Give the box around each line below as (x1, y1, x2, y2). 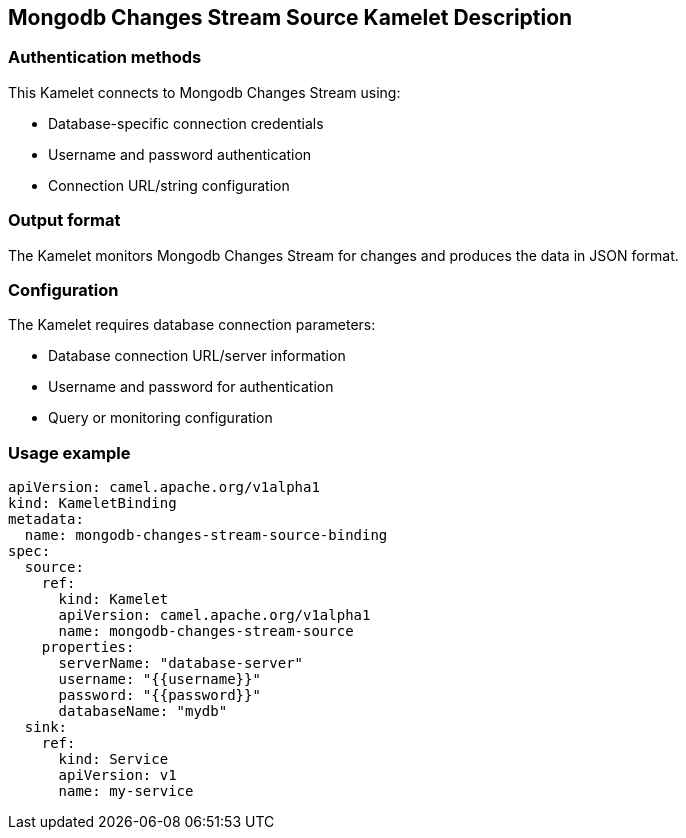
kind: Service (58, 751, 169, 768)
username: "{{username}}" (58, 671, 261, 688)
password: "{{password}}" (58, 687, 261, 704)
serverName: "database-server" (58, 655, 304, 672)
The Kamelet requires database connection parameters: (8, 316, 376, 334)
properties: (41, 639, 135, 656)
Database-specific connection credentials (48, 114, 324, 132)
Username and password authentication (48, 145, 312, 163)
